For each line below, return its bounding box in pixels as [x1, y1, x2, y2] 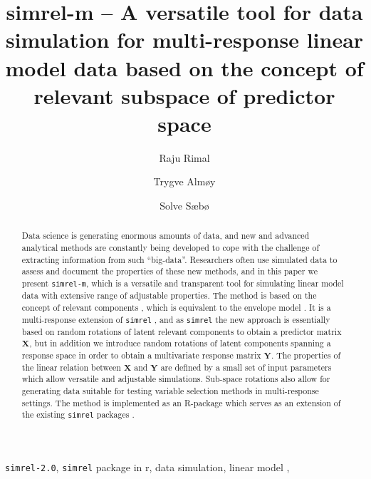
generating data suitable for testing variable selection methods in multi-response [21, 384, 319, 396]
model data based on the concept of [5, 53, 364, 82]
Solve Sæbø [160, 198, 209, 213]
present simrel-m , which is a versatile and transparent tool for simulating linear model [21, 277, 344, 289]
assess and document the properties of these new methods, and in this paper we [21, 265, 318, 277]
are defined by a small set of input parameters [160, 361, 332, 373]
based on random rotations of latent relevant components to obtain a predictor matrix [21, 325, 342, 337]
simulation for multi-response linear [5, 25, 364, 54]
